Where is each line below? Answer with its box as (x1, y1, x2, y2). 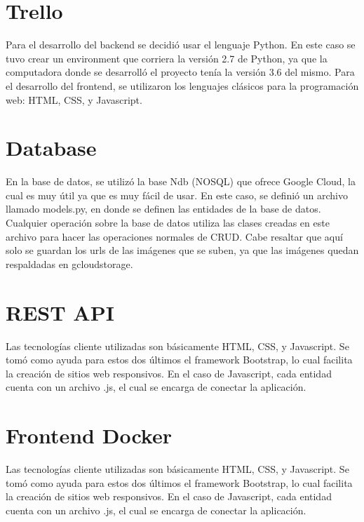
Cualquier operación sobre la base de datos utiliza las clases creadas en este (6, 215, 330, 229)
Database (6, 133, 97, 162)
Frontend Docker (6, 421, 172, 450)
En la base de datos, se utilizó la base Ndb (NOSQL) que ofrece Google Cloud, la (6, 174, 356, 189)
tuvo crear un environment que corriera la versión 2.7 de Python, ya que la (6, 51, 328, 65)
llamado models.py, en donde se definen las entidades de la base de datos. (6, 201, 321, 216)
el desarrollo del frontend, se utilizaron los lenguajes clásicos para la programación (6, 78, 359, 93)
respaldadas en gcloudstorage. (6, 256, 133, 271)
